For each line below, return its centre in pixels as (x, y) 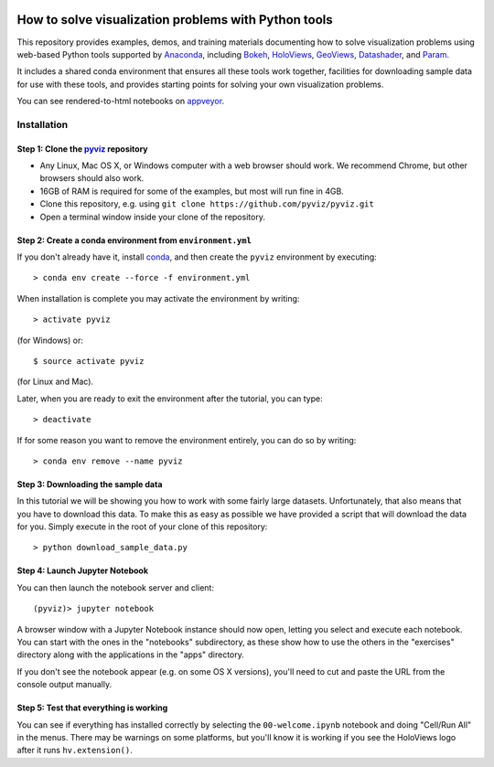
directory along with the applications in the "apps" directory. (130, 655)
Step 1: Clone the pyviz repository (82, 149)
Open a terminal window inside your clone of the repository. (152, 217)
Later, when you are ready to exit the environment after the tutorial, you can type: (170, 399)
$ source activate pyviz (89, 361)
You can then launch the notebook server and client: (116, 587)
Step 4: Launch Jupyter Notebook (83, 570)
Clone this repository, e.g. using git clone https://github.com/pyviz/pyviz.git (207, 204)
